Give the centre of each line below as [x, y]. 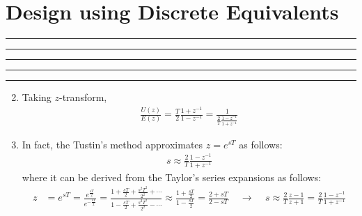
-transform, [83, 97]
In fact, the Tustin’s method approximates [112, 144]
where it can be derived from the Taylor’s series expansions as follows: [172, 177]
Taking [37, 97]
